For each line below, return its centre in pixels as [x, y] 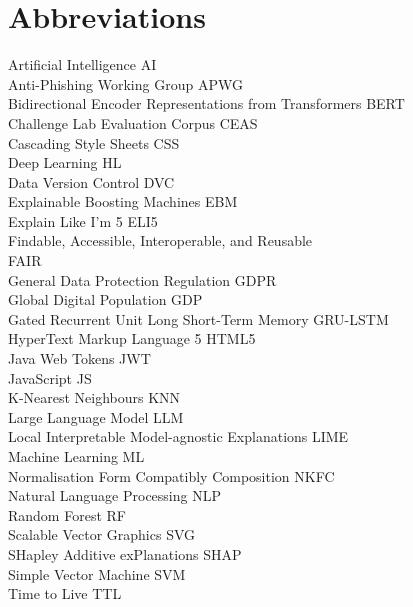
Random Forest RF [67, 514]
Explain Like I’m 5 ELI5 [83, 220]
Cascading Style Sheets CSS [94, 142]
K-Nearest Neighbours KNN [94, 397]
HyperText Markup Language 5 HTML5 [132, 338]
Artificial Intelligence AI [82, 64]
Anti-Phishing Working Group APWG [125, 83]
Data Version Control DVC [91, 181]
